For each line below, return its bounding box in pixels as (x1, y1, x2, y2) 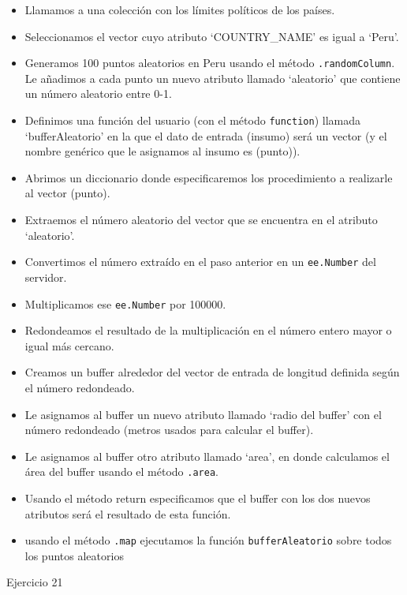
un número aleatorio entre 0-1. (24, 85, 172, 102)
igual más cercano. (24, 337, 114, 354)
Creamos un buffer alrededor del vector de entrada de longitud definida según (24, 364, 400, 380)
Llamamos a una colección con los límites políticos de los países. (24, 2, 335, 17)
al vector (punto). (24, 185, 110, 201)
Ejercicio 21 (6, 574, 63, 590)
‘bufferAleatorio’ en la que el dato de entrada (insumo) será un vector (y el (24, 127, 387, 144)
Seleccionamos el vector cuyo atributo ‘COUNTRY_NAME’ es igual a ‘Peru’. (24, 28, 399, 44)
